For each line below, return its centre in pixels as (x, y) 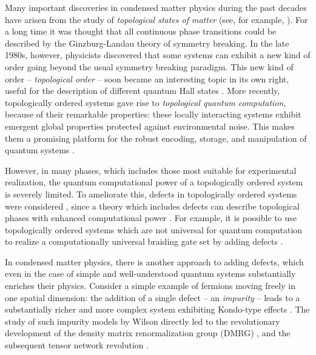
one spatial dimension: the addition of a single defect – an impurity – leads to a (153, 297)
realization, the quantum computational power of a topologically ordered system (154, 182)
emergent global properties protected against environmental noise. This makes (150, 126)
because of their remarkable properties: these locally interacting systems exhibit (153, 114)
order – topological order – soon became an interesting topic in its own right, (147, 78)
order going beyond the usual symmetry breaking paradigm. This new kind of (149, 66)
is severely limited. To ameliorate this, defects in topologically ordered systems (151, 194)
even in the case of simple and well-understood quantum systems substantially (150, 274)
